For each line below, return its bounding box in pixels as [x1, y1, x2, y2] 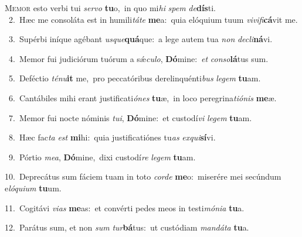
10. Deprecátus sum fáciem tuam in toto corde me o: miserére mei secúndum [5, 170, 281, 183]
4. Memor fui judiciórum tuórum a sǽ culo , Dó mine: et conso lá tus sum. [8, 52, 269, 64]
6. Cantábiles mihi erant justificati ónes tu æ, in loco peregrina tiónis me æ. [8, 91, 277, 104]
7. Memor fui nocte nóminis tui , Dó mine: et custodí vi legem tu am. [8, 111, 252, 123]
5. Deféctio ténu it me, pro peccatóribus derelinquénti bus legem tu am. [8, 72, 261, 84]
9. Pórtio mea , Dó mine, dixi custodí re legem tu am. [8, 150, 196, 163]
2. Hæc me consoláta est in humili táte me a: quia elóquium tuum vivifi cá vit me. [8, 13, 298, 25]
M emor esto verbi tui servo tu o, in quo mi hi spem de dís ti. [5, 2, 216, 13]
